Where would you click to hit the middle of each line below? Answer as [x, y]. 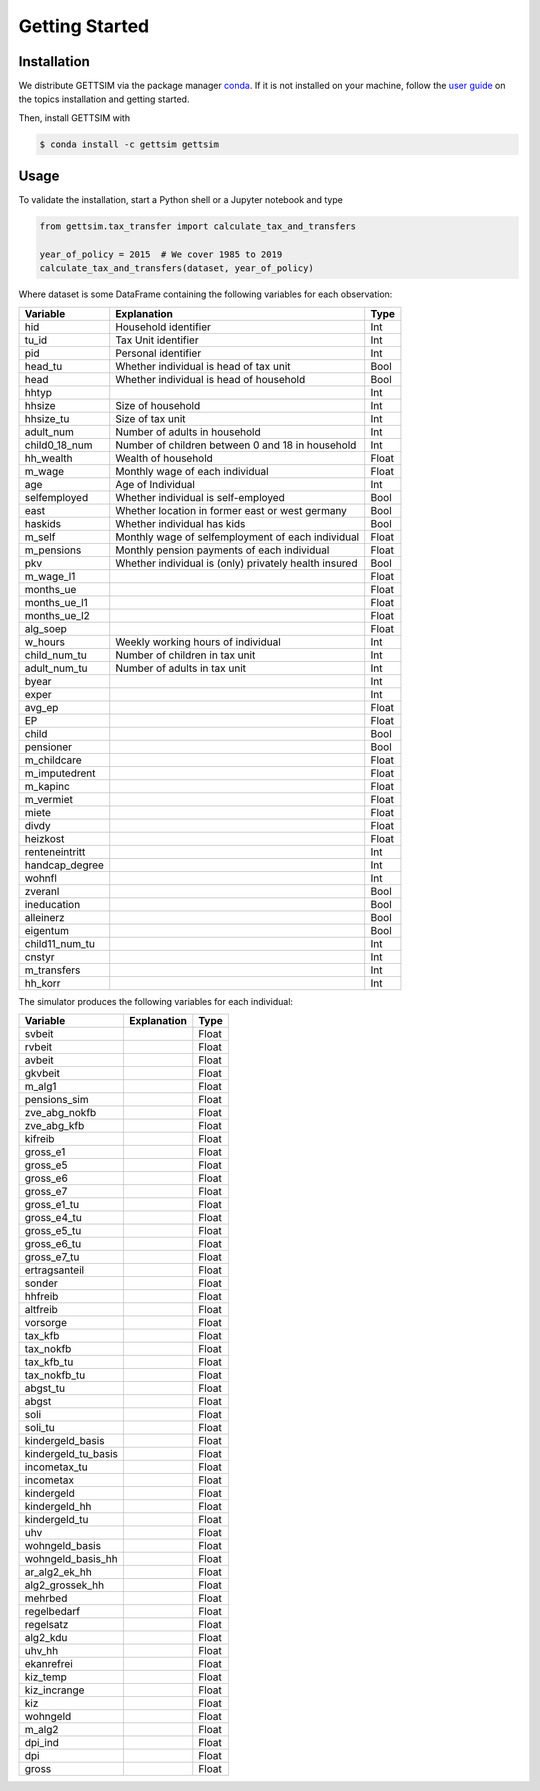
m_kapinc [47, 786]
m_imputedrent [60, 773]
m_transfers [52, 970]
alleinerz [44, 917]
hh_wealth [49, 458]
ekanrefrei [49, 1664]
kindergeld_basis [64, 1441]
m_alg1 [40, 1087]
